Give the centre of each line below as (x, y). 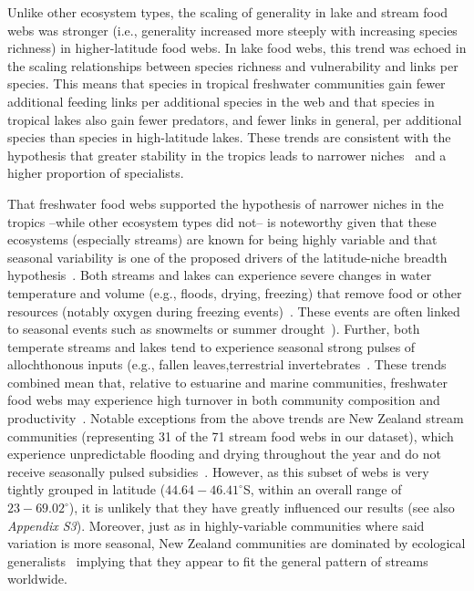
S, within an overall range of (322, 489)
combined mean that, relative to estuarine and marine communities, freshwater (228, 382)
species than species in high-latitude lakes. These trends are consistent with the (229, 137)
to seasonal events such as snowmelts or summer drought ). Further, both (214, 329)
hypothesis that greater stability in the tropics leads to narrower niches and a (227, 155)
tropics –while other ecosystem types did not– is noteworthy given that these (222, 221)
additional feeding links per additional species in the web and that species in (221, 101)
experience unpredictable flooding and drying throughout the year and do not (224, 454)
